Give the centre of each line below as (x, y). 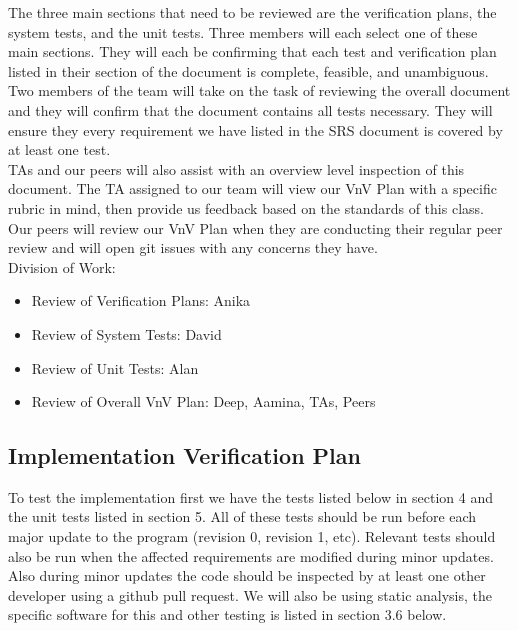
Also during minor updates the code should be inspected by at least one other (247, 575)
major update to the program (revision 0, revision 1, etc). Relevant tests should (252, 536)
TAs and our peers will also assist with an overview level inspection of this (236, 168)
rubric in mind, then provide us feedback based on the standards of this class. (246, 207)
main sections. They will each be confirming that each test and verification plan (252, 51)
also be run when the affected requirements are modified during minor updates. (251, 555)
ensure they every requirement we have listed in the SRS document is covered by (255, 129)
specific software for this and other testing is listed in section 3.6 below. (227, 614)
